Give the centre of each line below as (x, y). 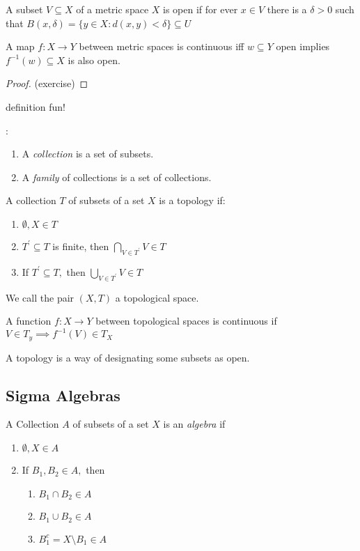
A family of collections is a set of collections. (117, 177)
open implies (303, 46)
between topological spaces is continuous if (186, 321)
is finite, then (81, 246)
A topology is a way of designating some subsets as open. (128, 357)
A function (29, 321)
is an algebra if (194, 424)
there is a (287, 9)
